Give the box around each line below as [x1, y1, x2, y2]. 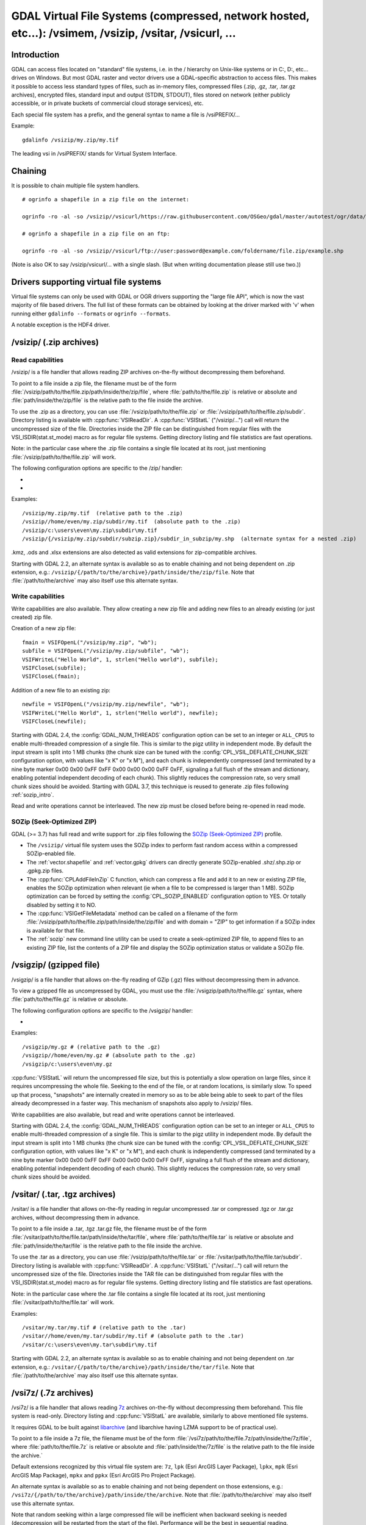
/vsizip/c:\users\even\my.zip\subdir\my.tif [22, 526, 158, 534]
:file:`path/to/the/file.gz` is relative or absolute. [11, 996, 128, 1003]
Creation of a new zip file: [11, 625, 76, 632]
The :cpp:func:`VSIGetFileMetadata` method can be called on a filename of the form [26, 910, 238, 917]
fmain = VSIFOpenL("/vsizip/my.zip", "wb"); [22, 639, 158, 646]
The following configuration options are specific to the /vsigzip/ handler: [11, 1006, 193, 1014]
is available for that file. [26, 927, 85, 934]
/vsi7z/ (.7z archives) [11, 1388, 94, 1398]
